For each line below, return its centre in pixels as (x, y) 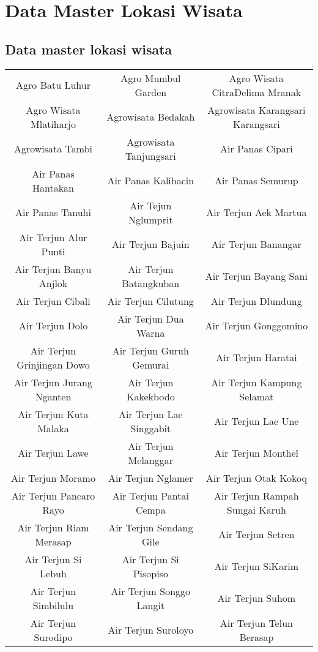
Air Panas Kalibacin (151, 181)
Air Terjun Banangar (256, 244)
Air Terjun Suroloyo (151, 630)
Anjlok (53, 283)
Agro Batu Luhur (53, 85)
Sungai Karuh (256, 509)
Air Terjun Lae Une (257, 421)
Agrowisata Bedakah (151, 117)
